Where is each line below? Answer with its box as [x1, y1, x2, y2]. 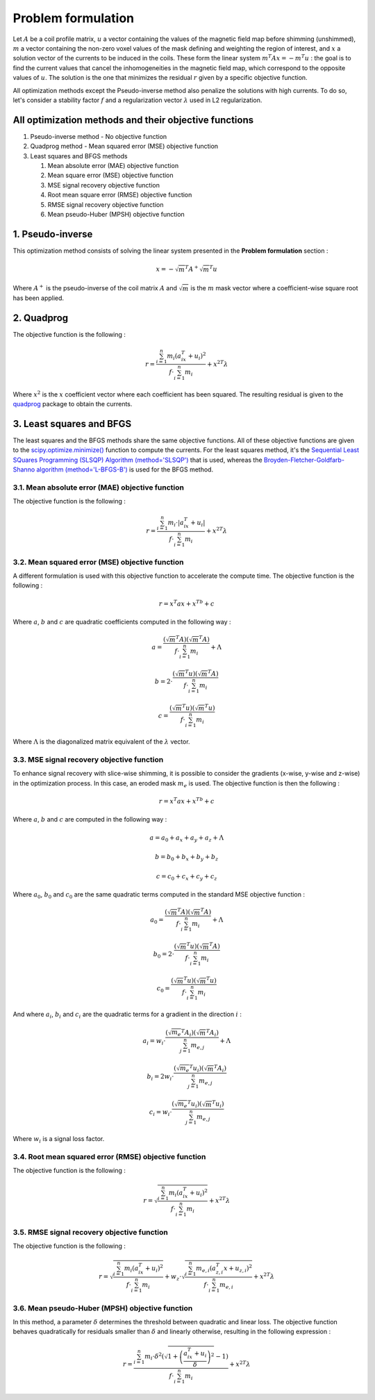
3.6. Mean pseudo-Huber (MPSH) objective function [12, 1303, 193, 1312]
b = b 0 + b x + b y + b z [155, 853, 219, 862]
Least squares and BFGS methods [30, 151, 128, 160]
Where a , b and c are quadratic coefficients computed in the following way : [12, 617, 232, 626]
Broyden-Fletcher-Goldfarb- [264, 456, 345, 464]
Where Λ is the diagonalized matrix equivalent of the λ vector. [12, 737, 190, 746]
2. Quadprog [12, 312, 69, 324]
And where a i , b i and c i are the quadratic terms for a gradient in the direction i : [12, 1010, 242, 1020]
